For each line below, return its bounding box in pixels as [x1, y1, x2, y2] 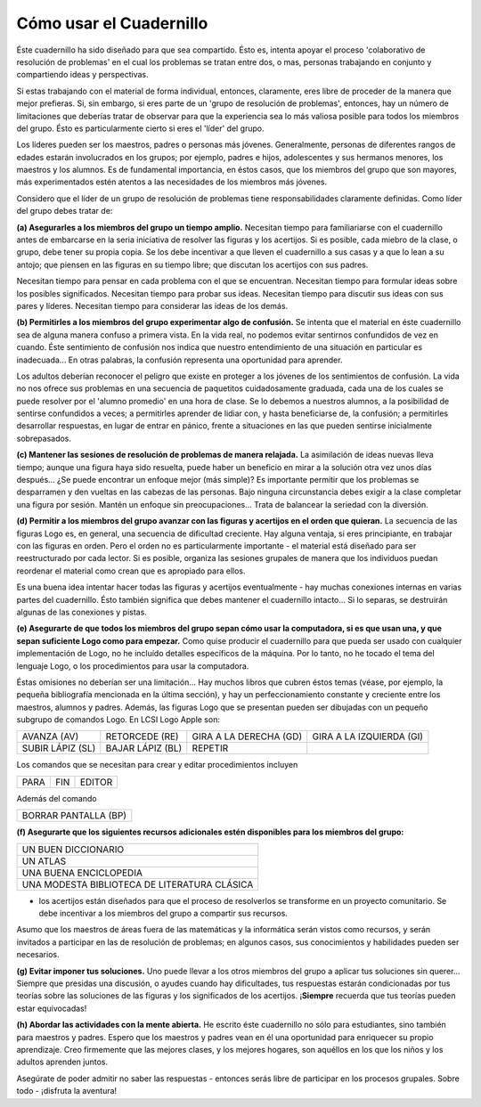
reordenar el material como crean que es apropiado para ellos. [16, 566, 246, 576]
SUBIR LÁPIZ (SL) [21, 742, 96, 754]
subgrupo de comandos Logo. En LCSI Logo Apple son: [16, 714, 220, 725]
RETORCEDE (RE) [105, 730, 179, 743]
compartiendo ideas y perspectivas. [16, 69, 149, 80]
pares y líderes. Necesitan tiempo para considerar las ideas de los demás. [16, 300, 289, 311]
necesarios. [16, 949, 60, 960]
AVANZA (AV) [21, 730, 79, 743]
